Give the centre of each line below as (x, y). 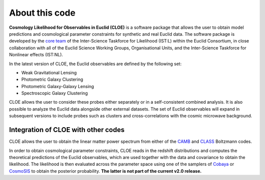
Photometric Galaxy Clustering (52, 79)
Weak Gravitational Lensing (49, 72)
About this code (42, 13)
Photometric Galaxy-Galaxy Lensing (58, 86)
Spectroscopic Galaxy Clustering (54, 93)
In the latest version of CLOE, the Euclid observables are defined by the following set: (95, 64)
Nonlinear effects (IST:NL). (36, 55)
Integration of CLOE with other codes (67, 130)
